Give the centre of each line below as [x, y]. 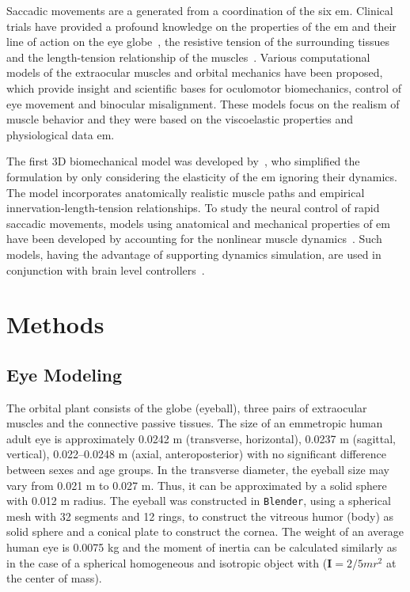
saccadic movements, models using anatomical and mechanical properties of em [198, 223]
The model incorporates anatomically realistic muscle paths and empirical [186, 192]
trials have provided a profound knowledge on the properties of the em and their [201, 26]
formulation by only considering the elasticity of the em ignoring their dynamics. [202, 176]
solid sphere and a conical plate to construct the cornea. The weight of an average [205, 531]
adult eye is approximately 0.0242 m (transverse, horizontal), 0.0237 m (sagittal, [201, 438]
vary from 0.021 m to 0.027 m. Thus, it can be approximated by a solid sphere [197, 485]
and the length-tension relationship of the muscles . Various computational [188, 57]
